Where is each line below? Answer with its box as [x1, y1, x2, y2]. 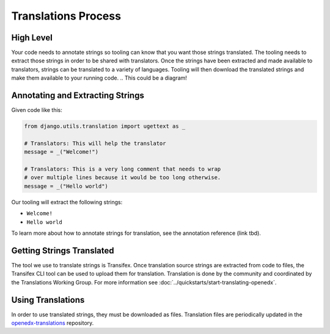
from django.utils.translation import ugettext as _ [24, 123, 186, 130]
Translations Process [11, 9, 122, 23]
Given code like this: [11, 106, 62, 114]
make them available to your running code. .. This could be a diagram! [11, 74, 188, 82]
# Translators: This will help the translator [24, 139, 166, 147]
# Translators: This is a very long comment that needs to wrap [24, 166, 221, 173]
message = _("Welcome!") [24, 149, 99, 155]
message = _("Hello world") [24, 182, 108, 190]
